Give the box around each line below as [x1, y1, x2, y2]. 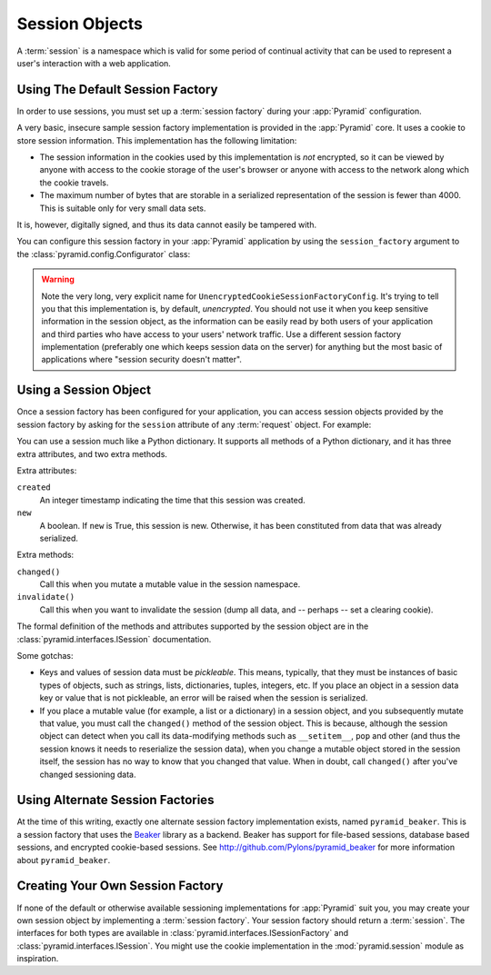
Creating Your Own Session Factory [16, 878, 224, 894]
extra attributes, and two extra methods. [16, 448, 168, 459]
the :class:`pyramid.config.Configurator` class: [16, 248, 191, 259]
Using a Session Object [16, 383, 152, 398]
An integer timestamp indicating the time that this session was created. [39, 494, 306, 505]
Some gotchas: [16, 651, 74, 662]
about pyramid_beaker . [16, 854, 111, 865]
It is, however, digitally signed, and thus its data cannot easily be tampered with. [16, 219, 317, 230]
